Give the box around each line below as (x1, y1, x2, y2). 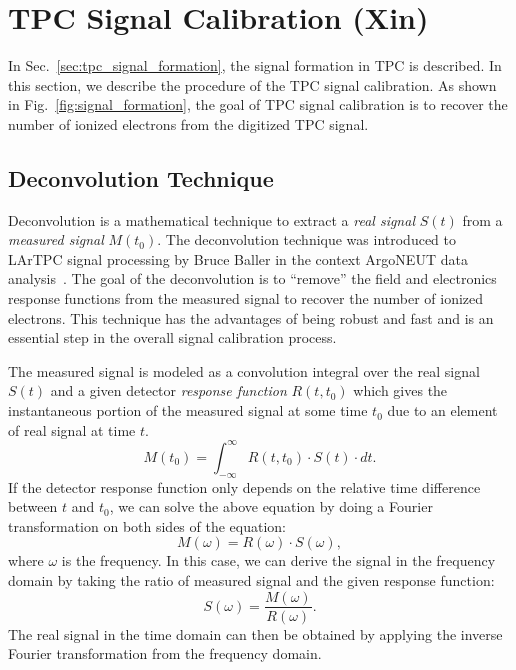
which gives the (353, 380, 448, 401)
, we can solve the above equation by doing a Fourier (109, 496, 433, 517)
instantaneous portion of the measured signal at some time (8, 400, 368, 421)
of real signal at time (8, 419, 136, 440)
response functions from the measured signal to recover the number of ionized (8, 288, 484, 309)
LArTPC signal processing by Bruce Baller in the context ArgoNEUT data (8, 248, 468, 269)
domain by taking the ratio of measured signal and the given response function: (8, 569, 495, 590)
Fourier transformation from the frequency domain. (8, 643, 322, 664)
